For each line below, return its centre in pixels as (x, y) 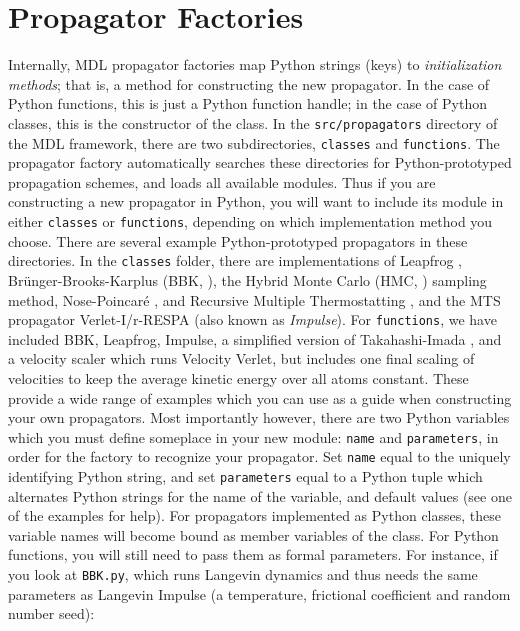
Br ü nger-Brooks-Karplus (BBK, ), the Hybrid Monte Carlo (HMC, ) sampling (247, 279)
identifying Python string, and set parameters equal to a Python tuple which (245, 476)
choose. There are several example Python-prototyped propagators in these (238, 240)
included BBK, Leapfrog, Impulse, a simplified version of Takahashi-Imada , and (255, 338)
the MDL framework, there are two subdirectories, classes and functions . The (254, 142)
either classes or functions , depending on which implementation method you (250, 221)
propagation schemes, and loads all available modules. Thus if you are (222, 181)
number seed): (51, 613)
